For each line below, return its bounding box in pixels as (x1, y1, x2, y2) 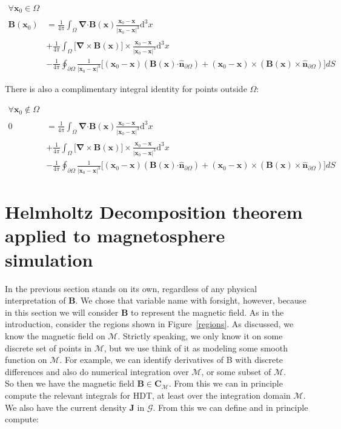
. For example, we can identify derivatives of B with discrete (59, 353, 283, 366)
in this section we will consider (5, 305, 119, 318)
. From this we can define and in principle (153, 401, 308, 413)
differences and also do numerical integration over (5, 365, 189, 377)
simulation (5, 247, 93, 271)
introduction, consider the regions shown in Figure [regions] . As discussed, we (5, 318, 294, 330)
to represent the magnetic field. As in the (131, 305, 284, 318)
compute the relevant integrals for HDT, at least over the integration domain (5, 388, 291, 401)
